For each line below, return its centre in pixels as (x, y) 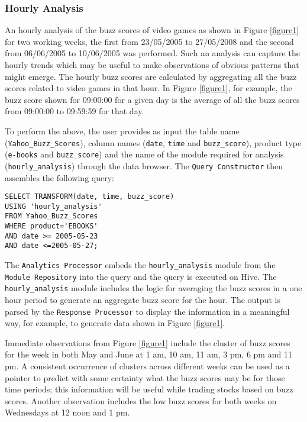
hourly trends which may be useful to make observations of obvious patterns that (152, 65)
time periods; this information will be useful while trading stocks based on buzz (149, 389)
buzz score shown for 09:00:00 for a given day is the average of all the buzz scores (152, 99)
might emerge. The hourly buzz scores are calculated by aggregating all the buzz (151, 76)
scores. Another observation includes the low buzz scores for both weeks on (141, 400)
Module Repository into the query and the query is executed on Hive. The (141, 276)
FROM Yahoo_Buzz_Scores (51, 216)
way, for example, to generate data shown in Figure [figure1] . (115, 323)
